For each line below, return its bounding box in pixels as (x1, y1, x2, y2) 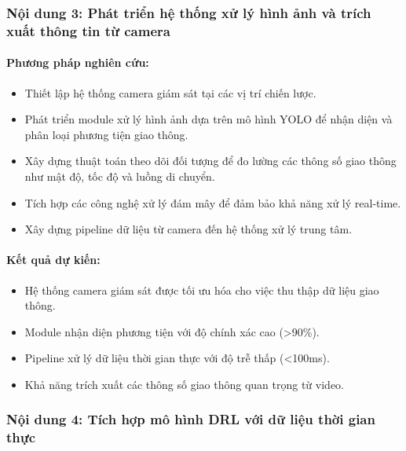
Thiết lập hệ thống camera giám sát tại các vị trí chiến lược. (24, 84, 316, 101)
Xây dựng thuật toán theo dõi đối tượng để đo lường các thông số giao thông (24, 152, 397, 169)
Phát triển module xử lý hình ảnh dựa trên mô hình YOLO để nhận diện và (24, 111, 393, 127)
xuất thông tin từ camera (6, 20, 170, 40)
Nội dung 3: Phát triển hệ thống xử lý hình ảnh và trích (6, 2, 371, 22)
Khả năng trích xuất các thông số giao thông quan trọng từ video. (24, 376, 344, 392)
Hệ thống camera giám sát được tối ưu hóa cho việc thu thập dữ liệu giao (24, 281, 379, 298)
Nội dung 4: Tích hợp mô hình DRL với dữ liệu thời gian (6, 409, 375, 429)
